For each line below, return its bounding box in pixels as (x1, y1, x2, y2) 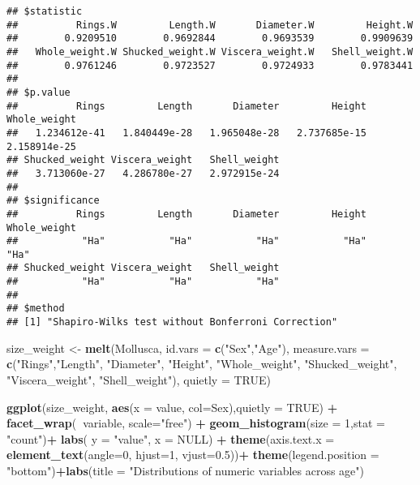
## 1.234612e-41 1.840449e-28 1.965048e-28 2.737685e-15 (6, 127, 366, 139)
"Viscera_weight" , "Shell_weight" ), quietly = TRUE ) (6, 371, 271, 388)
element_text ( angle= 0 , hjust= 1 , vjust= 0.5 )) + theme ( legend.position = (6, 446, 379, 463)
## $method (6, 303, 65, 315)
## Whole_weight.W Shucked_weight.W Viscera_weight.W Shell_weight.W (6, 45, 414, 58)
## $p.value (6, 86, 71, 98)
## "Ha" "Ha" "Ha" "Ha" (6, 235, 366, 247)
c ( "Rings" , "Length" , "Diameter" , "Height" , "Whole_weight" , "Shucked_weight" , (6, 355, 397, 372)
